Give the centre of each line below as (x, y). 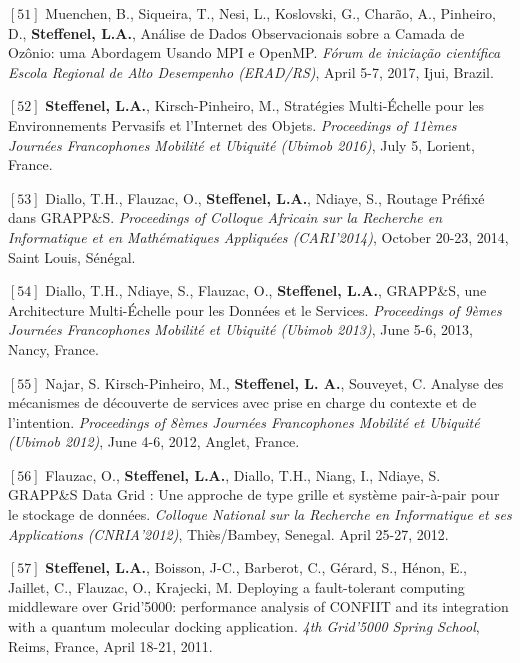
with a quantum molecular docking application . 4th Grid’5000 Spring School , (244, 626)
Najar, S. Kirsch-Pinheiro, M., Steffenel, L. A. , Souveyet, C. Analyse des (274, 382)
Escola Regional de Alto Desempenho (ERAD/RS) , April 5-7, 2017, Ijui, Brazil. (251, 71)
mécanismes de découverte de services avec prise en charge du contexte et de (242, 402)
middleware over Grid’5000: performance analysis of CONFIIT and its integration (258, 606)
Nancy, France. (53, 348)
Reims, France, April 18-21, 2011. (110, 645)
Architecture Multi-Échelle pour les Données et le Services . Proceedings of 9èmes (255, 309)
